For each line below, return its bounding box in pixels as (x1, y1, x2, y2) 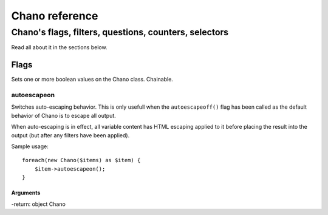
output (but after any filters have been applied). (11, 131, 130, 139)
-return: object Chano (11, 200, 66, 208)
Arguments (11, 189, 41, 197)
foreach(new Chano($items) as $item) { (22, 157, 141, 164)
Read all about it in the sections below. (11, 44, 108, 51)
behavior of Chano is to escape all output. (11, 112, 117, 119)
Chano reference (11, 9, 98, 22)
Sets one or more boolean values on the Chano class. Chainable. (11, 76, 173, 83)
